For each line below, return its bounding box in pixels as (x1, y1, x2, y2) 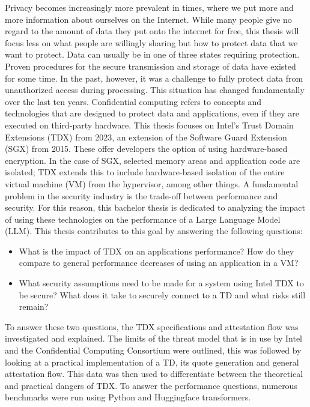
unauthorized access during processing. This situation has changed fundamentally (5, 83, 305, 96)
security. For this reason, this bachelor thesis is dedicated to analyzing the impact (5, 201, 305, 214)
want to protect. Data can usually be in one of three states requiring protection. (5, 48, 300, 61)
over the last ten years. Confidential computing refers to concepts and (5, 95, 262, 107)
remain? (19, 300, 49, 313)
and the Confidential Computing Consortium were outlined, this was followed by (5, 344, 302, 357)
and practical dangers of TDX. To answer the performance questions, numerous (5, 379, 297, 391)
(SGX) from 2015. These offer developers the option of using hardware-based (5, 142, 288, 155)
